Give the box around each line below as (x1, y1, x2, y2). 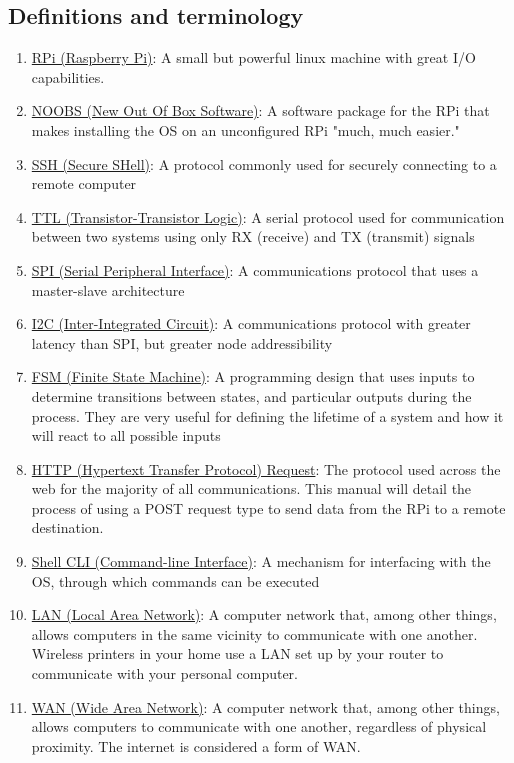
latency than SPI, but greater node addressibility (31, 332, 333, 353)
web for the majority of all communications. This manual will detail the (31, 478, 472, 499)
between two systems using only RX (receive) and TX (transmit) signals (31, 226, 475, 247)
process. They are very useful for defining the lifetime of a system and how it (31, 405, 504, 426)
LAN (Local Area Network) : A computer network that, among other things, (31, 604, 497, 625)
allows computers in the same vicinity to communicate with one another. (31, 623, 478, 644)
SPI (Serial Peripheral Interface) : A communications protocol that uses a (31, 259, 479, 280)
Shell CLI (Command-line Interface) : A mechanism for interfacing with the (31, 551, 491, 572)
